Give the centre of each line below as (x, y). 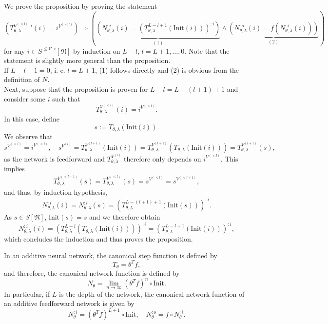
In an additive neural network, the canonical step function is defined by (111, 255)
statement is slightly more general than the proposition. (87, 60)
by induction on (97, 51)
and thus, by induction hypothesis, (56, 192)
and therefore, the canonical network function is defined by (92, 273)
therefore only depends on (163, 158)
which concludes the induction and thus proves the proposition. (98, 239)
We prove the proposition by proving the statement (81, 6)
